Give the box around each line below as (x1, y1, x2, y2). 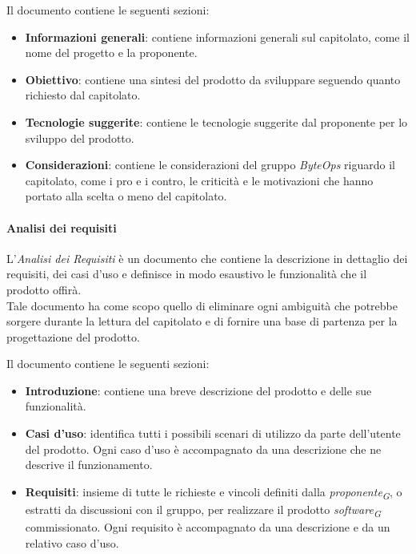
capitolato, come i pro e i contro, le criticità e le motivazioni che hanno (25, 172, 374, 188)
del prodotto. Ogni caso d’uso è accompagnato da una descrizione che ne (25, 440, 382, 457)
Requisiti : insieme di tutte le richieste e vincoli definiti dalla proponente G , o (25, 483, 402, 502)
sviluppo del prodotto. (25, 129, 134, 146)
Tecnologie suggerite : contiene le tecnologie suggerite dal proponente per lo (25, 113, 408, 130)
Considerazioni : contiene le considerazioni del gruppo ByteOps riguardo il (25, 156, 395, 173)
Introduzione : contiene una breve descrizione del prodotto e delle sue (25, 382, 372, 398)
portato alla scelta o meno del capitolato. (25, 188, 227, 204)
